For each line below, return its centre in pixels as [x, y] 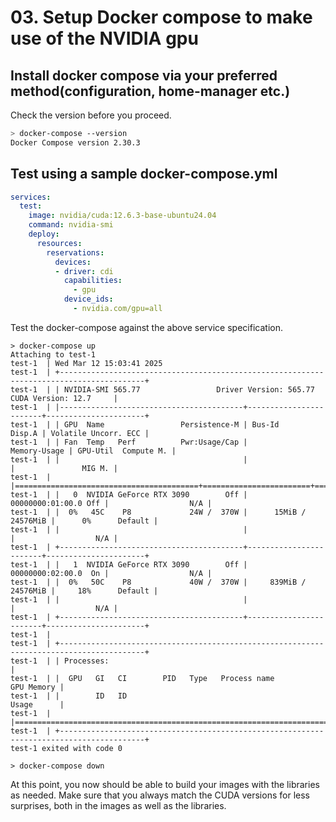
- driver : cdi [84, 271]
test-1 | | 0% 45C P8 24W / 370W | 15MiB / [158, 512]
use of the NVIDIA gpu [104, 38]
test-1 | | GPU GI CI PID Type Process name [142, 678]
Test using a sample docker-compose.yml [144, 174]
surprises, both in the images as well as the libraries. [118, 805]
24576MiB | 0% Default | [84, 521]
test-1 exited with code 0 [66, 748]
